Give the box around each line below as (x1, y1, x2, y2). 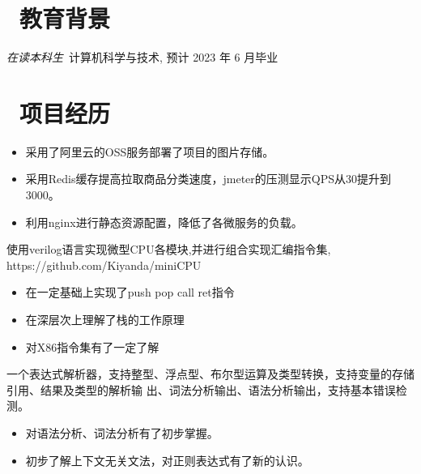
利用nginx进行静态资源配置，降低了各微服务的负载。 (25, 213, 303, 230)
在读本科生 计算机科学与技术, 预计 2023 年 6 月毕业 (6, 49, 279, 66)
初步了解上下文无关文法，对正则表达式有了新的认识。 (25, 451, 309, 468)
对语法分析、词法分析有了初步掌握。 (25, 424, 219, 441)
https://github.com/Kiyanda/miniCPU (6, 256, 202, 273)
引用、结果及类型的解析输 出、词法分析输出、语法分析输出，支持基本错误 (6, 381, 396, 398)
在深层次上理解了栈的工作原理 (25, 311, 185, 327)
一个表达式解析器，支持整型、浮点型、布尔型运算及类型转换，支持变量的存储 (6, 365, 415, 382)
